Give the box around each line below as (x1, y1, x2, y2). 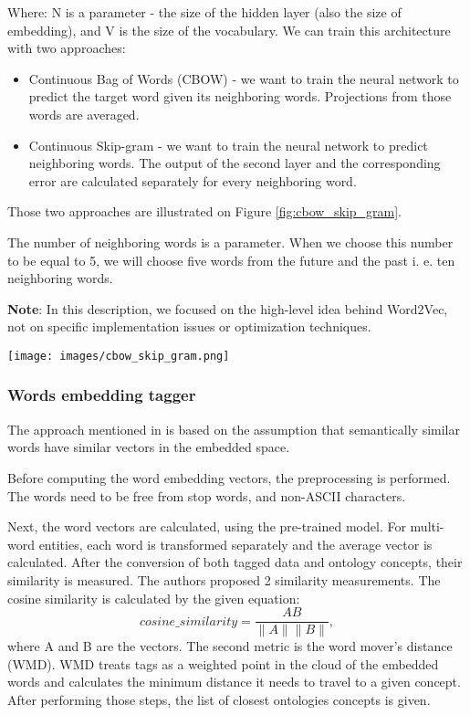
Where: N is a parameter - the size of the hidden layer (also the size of (7, 3, 402, 21)
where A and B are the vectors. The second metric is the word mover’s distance (7, 636, 453, 656)
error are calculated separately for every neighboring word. (28, 171, 357, 190)
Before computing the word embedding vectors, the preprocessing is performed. (7, 468, 451, 487)
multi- (410, 517, 444, 536)
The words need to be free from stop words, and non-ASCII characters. (7, 486, 406, 505)
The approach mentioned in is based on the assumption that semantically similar (7, 419, 460, 438)
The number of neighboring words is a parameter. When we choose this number (7, 232, 454, 251)
